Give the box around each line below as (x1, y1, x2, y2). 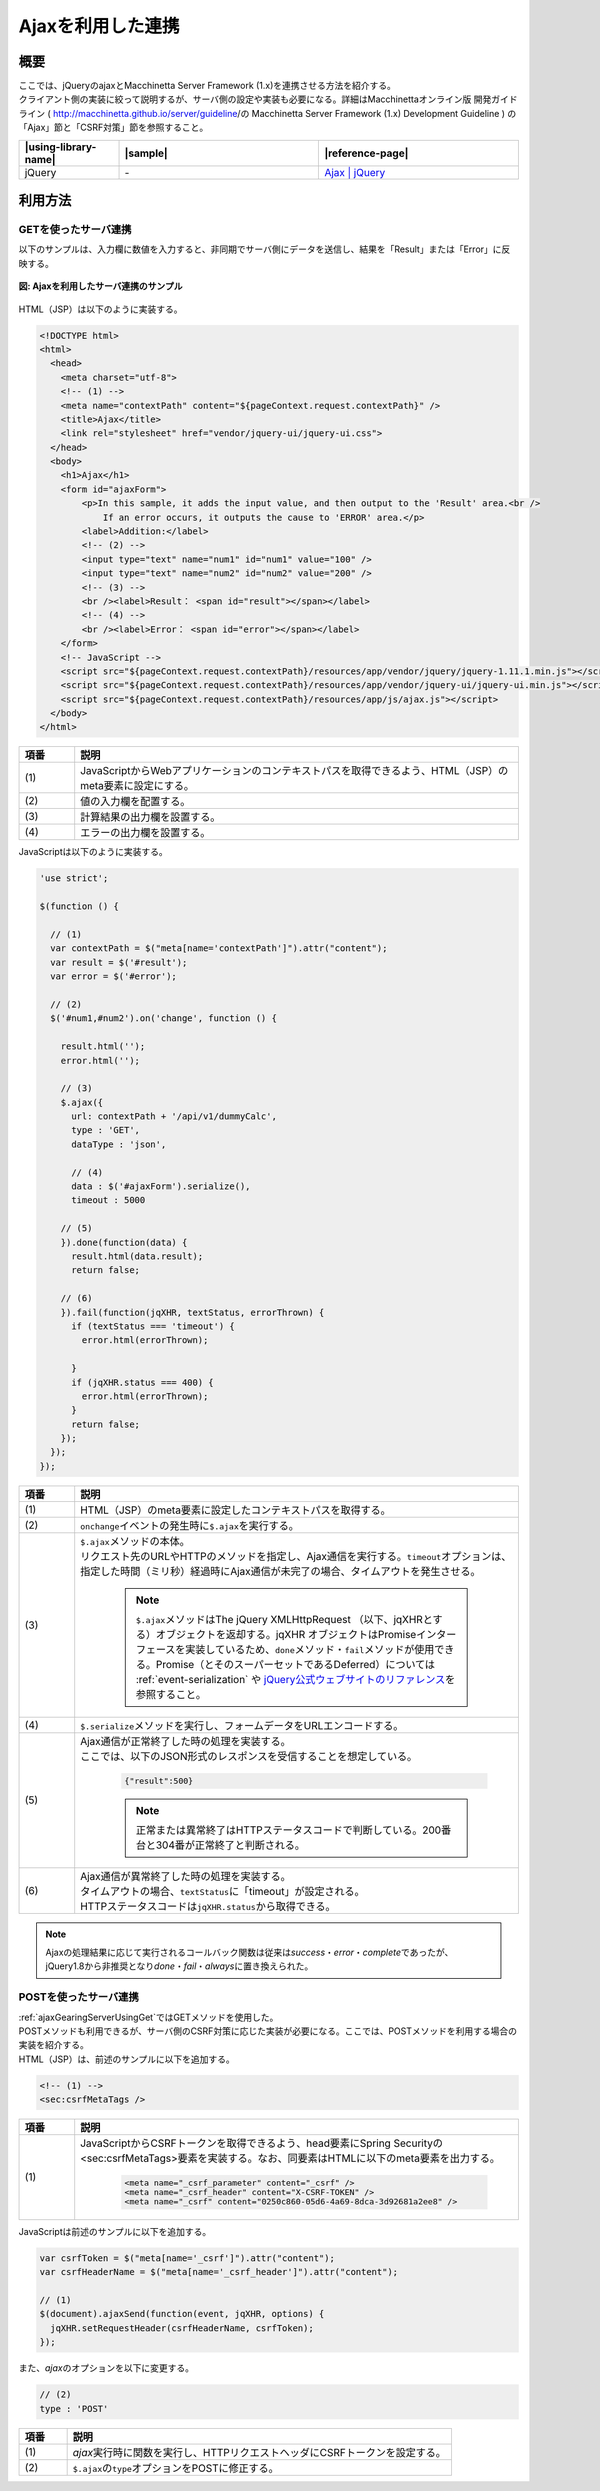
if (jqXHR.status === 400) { (71, 1376, 214, 1388)
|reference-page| (324, 146, 409, 160)
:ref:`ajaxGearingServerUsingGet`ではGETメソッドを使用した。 (18, 2011, 279, 2023)
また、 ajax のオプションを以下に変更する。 (18, 2362, 195, 2374)
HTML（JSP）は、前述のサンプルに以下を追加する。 (18, 2053, 235, 2065)
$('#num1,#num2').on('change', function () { (50, 1013, 277, 1024)
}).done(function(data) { (60, 1236, 188, 1248)
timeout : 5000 (71, 1195, 146, 1206)
